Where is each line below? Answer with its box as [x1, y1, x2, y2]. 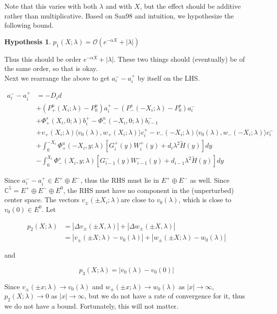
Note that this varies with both [4, 1, 98, 11]
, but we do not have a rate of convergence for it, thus [84, 291, 245, 301]
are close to [121, 194, 155, 205]
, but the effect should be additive [140, 1, 241, 11]
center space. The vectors [4, 194, 80, 205]
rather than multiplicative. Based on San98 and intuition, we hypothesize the [4, 10, 234, 20]
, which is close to [179, 194, 231, 205]
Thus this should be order [4, 53, 81, 64]
